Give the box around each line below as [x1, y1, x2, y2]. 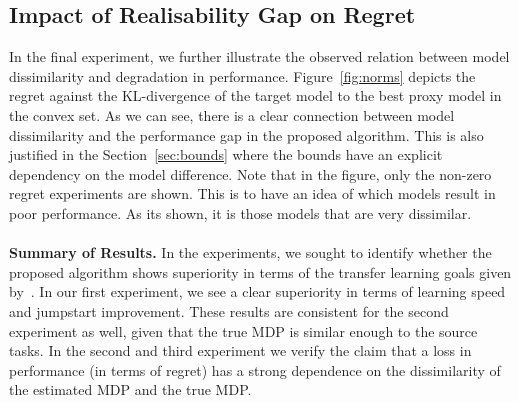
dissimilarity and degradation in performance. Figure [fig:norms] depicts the [9, 65, 476, 86]
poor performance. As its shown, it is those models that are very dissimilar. [9, 202, 472, 223]
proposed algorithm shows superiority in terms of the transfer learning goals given [9, 261, 512, 282]
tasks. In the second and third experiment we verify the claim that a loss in [9, 340, 472, 361]
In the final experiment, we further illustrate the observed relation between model [9, 46, 510, 67]
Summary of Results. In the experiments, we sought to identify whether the [9, 242, 492, 263]
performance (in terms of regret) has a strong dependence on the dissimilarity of [9, 359, 501, 380]
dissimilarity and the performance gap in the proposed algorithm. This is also [9, 124, 484, 145]
